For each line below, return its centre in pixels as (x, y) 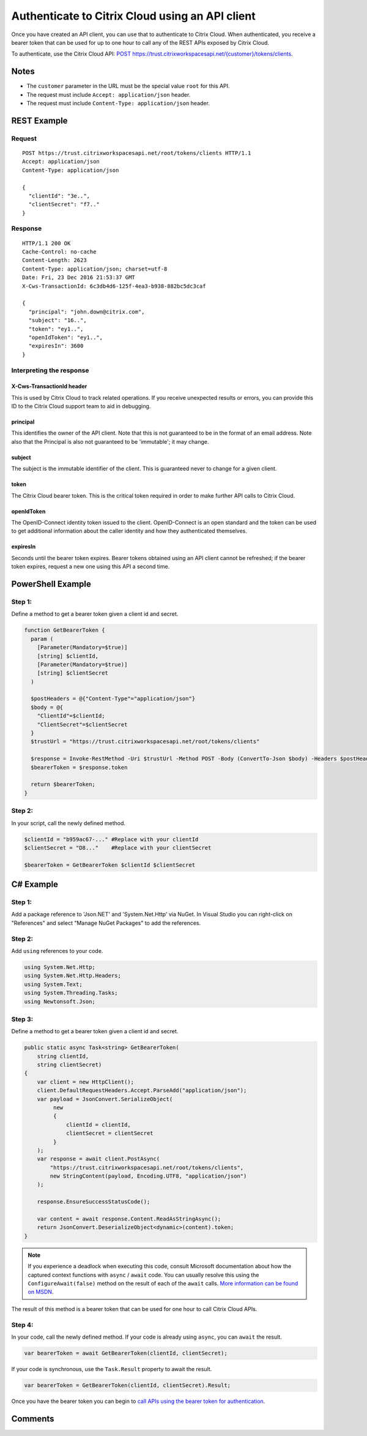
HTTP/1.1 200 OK (46, 243)
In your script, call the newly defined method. (68, 823)
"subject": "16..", (57, 320)
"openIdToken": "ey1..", (66, 337)
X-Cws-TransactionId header (49, 386)
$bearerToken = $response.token (79, 767)
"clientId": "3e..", (59, 196)
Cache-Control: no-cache (59, 252)
